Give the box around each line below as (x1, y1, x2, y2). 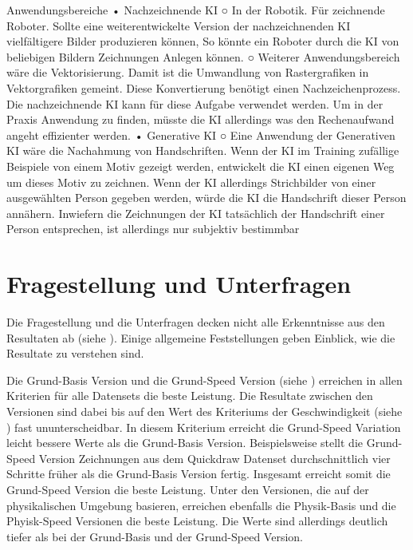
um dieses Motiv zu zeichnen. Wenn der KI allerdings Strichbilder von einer (6, 173, 376, 190)
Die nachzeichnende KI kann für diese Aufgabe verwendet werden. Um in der (6, 95, 383, 112)
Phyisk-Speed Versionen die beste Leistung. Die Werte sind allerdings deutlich (6, 512, 388, 529)
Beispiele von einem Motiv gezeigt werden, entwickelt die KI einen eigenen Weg (6, 157, 395, 174)
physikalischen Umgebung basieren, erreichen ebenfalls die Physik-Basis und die (6, 497, 396, 513)
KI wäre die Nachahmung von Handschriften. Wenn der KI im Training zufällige (6, 142, 399, 159)
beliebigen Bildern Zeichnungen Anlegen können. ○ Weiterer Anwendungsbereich (6, 48, 400, 65)
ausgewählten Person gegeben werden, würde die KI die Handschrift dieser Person (6, 189, 407, 206)
